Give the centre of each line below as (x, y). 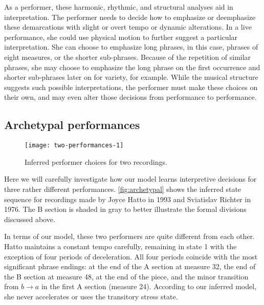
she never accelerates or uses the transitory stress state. (91, 296)
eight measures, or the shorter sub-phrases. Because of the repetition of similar (128, 57)
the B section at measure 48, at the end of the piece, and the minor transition (126, 276)
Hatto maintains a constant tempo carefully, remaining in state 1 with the (120, 246)
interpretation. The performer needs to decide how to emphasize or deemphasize (130, 17)
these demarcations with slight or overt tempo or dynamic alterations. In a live (128, 27)
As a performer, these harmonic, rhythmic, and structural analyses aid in (119, 7)
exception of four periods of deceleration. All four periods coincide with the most (131, 256)
